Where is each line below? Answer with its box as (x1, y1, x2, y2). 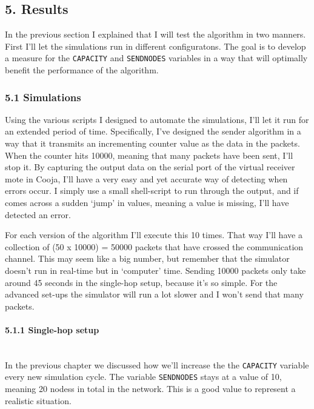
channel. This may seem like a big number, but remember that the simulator (5, 252, 290, 265)
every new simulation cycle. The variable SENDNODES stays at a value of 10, (5, 370, 282, 383)
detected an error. (5, 208, 72, 221)
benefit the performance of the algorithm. (5, 64, 159, 76)
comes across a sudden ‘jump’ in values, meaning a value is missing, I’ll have (5, 196, 289, 209)
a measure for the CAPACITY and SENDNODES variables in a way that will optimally (5, 52, 308, 64)
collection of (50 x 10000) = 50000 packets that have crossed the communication (5, 240, 304, 253)
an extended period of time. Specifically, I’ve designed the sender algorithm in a (5, 125, 301, 138)
